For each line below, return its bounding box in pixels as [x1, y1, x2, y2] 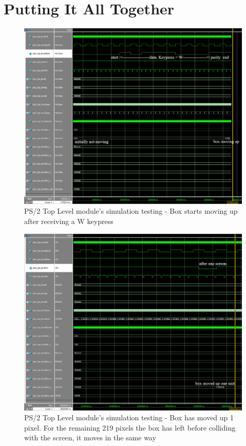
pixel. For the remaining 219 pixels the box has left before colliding [24, 422, 236, 433]
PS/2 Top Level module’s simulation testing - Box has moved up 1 [24, 412, 234, 423]
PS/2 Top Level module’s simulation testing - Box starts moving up [24, 206, 238, 216]
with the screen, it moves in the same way [24, 432, 156, 443]
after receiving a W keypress [24, 215, 113, 226]
